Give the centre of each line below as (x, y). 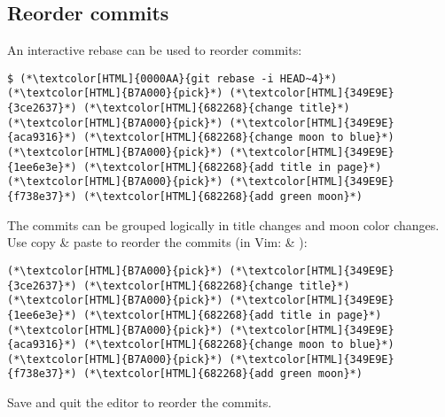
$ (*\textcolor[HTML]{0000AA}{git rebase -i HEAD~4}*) (172, 78)
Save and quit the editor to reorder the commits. (140, 402)
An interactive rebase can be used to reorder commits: (155, 50)
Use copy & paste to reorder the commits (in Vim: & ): (157, 242)
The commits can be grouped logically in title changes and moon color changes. (223, 224)
